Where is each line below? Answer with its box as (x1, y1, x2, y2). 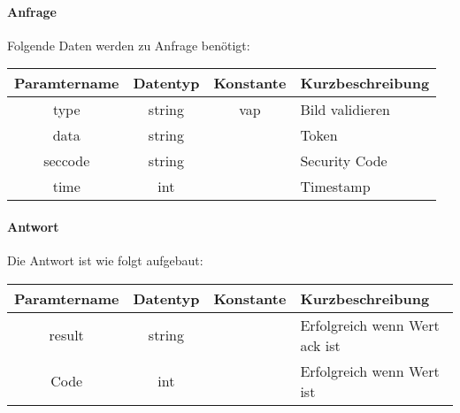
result (49, 325, 84, 346)
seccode (43, 150, 90, 172)
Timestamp (300, 176, 371, 197)
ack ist (300, 334, 341, 356)
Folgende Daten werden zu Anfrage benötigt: (7, 35, 250, 54)
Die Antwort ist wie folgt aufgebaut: (7, 251, 203, 270)
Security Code (300, 150, 387, 172)
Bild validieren (300, 99, 390, 120)
